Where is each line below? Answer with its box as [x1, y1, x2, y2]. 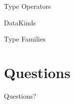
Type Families [4, 34, 46, 44]
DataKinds [4, 17, 36, 27]
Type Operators [4, 1, 51, 11]
